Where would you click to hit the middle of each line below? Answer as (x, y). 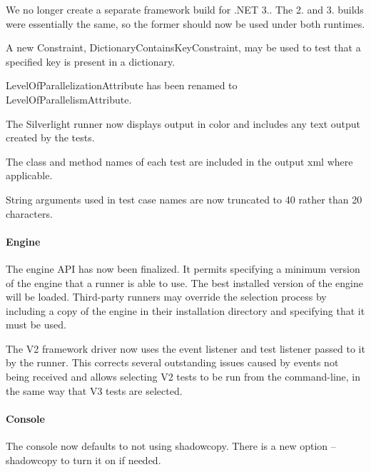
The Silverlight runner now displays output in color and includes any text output (183, 123)
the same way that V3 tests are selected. (94, 390)
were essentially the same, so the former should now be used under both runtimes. (185, 23)
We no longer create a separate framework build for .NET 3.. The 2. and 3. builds (185, 9)
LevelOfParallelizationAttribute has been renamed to (122, 85)
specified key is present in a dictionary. (91, 61)
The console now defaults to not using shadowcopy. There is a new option (167, 446)
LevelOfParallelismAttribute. (69, 99)
